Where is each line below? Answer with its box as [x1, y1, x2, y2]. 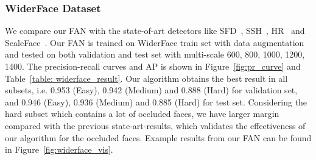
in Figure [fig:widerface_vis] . [5, 143, 113, 156]
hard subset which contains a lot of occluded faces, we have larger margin [5, 107, 279, 120]
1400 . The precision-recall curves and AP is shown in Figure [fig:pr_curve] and [5, 60, 301, 72]
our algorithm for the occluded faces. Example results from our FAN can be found [5, 131, 312, 144]
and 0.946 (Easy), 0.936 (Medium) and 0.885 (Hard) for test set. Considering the [5, 95, 307, 108]
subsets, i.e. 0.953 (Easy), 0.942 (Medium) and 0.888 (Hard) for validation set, [5, 84, 298, 96]
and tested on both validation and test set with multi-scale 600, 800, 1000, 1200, [5, 48, 305, 61]
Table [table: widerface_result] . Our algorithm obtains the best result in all [5, 72, 288, 84]
